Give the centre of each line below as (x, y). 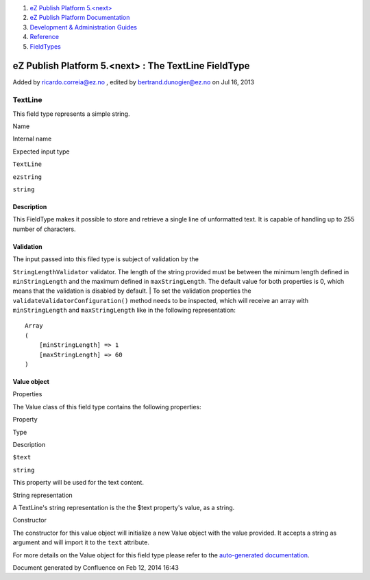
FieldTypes (45, 46)
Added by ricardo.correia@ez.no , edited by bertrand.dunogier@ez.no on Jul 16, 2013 (134, 82)
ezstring (27, 177)
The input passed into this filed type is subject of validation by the (106, 259)
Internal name (32, 139)
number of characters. (44, 229)
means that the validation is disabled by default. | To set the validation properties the (132, 291)
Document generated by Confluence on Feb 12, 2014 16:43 (96, 567)
